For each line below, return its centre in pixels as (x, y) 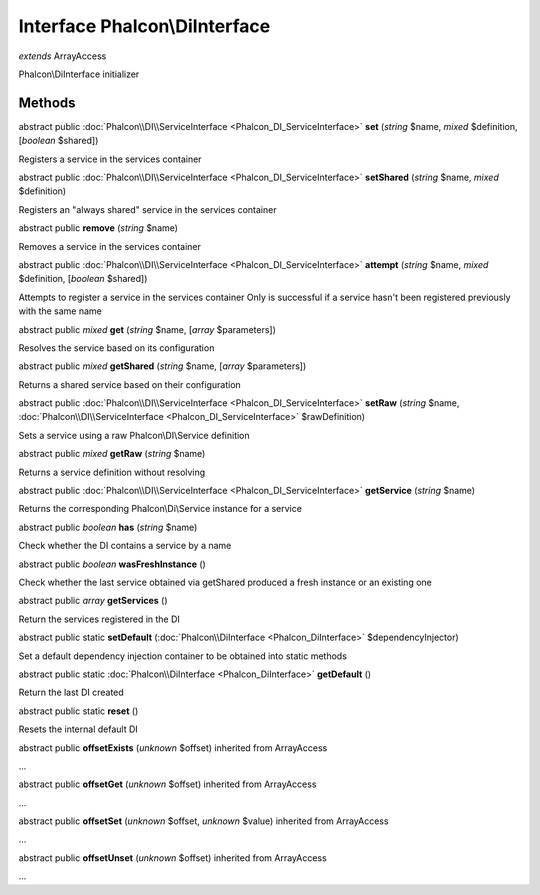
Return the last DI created (71, 692)
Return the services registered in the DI (99, 619)
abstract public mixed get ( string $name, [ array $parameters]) (147, 329)
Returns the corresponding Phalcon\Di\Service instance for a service (160, 509)
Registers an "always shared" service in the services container (147, 209)
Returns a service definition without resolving (112, 472)
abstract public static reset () (78, 711)
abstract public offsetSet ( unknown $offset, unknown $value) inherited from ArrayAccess (203, 821)
